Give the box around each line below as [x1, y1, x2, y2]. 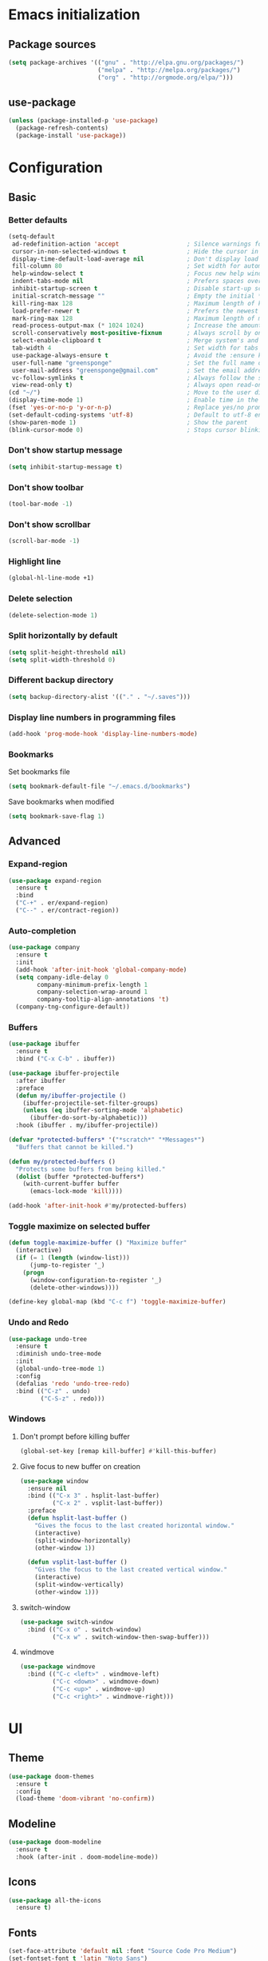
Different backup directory [8, 674, 114, 685]
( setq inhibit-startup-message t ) [8, 462, 124, 471]
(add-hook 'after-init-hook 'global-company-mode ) [15, 965, 187, 973]
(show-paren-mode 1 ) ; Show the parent [8, 418, 248, 426]
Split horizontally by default [8, 630, 118, 641]
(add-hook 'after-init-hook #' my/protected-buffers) [8, 1202, 187, 1210]
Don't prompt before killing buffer [19, 1432, 130, 1441]
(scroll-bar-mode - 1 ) [8, 537, 81, 545]
